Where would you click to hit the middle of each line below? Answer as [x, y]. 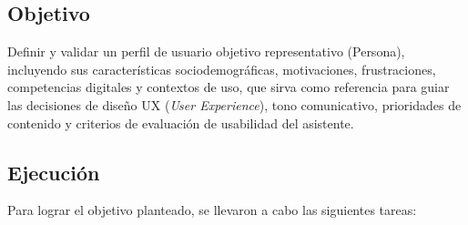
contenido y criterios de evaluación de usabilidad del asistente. [181, 123]
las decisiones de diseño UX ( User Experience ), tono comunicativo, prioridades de [234, 104]
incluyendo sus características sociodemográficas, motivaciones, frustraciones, [222, 69]
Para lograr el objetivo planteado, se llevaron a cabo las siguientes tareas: [212, 210]
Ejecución [54, 172]
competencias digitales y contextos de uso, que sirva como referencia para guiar [229, 87]
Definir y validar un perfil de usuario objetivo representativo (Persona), [206, 51]
